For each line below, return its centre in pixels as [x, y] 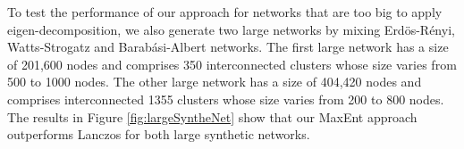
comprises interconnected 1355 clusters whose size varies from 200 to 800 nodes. [226, 99]
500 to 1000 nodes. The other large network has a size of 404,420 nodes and [215, 82]
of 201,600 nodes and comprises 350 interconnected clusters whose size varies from [232, 64]
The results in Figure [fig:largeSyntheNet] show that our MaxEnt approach [212, 116]
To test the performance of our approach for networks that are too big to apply [225, 12]
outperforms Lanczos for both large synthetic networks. [159, 134]
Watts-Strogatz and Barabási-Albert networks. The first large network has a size [228, 47]
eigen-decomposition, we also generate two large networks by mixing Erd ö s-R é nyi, [231, 29]
